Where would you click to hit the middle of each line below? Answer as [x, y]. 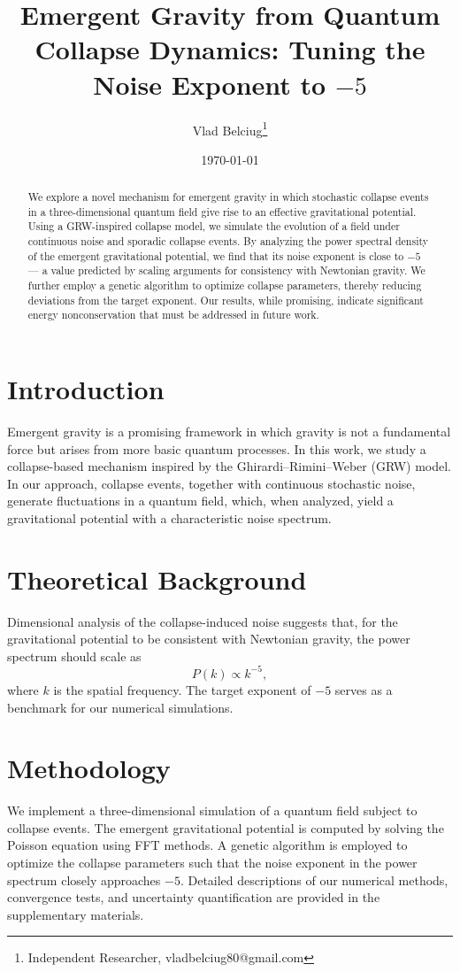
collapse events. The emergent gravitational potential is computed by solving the [226, 827]
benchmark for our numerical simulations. [120, 707]
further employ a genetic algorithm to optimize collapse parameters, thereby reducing [225, 285]
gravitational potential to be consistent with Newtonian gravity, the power [209, 639]
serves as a [364, 689]
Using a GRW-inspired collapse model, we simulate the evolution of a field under [214, 226]
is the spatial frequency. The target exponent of [182, 689]
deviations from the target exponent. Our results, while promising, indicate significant [226, 300]
